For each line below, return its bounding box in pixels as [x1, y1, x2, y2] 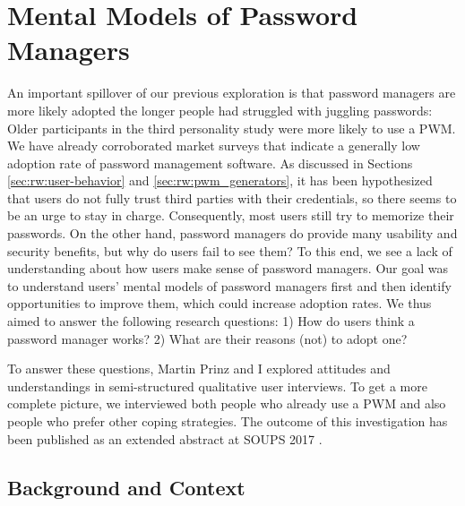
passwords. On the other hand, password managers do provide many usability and [7, 224, 458, 243]
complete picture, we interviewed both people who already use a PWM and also [7, 394, 446, 413]
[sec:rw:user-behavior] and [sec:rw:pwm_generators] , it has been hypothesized [7, 171, 433, 190]
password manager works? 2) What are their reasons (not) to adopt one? [7, 329, 408, 347]
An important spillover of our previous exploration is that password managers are [7, 83, 456, 102]
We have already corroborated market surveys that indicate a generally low [7, 136, 420, 155]
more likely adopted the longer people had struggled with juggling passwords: [7, 100, 433, 119]
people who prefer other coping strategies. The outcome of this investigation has [7, 412, 448, 430]
